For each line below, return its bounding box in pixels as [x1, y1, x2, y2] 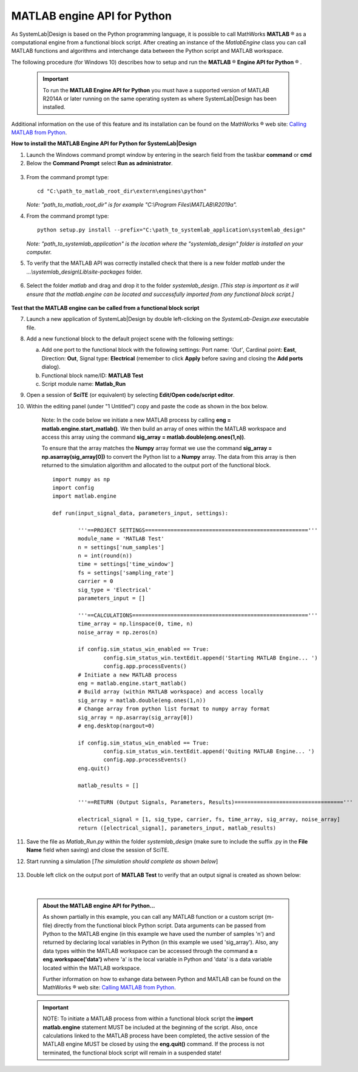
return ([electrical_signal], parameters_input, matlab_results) [78, 824, 277, 831]
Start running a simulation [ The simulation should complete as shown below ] [26, 857, 218, 865]
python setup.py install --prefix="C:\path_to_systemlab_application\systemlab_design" [37, 227, 306, 233]
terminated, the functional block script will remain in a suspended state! [42, 1049, 221, 1056]
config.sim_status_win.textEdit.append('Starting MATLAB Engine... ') [103, 654, 318, 661]
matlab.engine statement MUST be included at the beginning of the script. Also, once [42, 1023, 258, 1031]
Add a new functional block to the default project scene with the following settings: [26, 335, 234, 343]
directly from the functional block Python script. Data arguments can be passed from [53, 921, 266, 929]
